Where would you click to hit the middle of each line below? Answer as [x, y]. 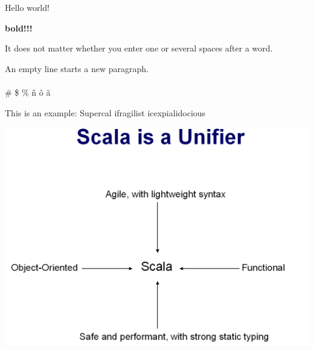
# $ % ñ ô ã [28, 92]
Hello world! [27, 7]
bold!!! [19, 28]
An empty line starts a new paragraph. [77, 68]
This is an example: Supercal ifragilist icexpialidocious [105, 112]
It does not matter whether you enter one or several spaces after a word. [139, 48]
